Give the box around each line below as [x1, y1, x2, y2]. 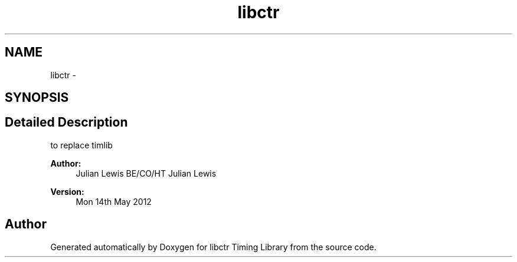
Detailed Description [5, 115, 128, 130]
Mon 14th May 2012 [76, 196, 152, 207]
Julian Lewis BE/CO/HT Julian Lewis [76, 168, 217, 178]
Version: [50, 186, 84, 197]
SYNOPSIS [5, 90, 69, 105]
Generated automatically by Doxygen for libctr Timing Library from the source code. [50, 241, 377, 252]
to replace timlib [50, 140, 113, 150]
